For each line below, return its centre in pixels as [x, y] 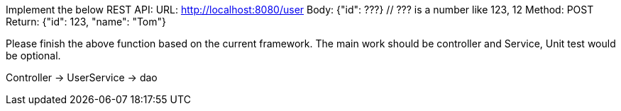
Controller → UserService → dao [82, 77]
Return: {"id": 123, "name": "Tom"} [86, 22]
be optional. [33, 55]
